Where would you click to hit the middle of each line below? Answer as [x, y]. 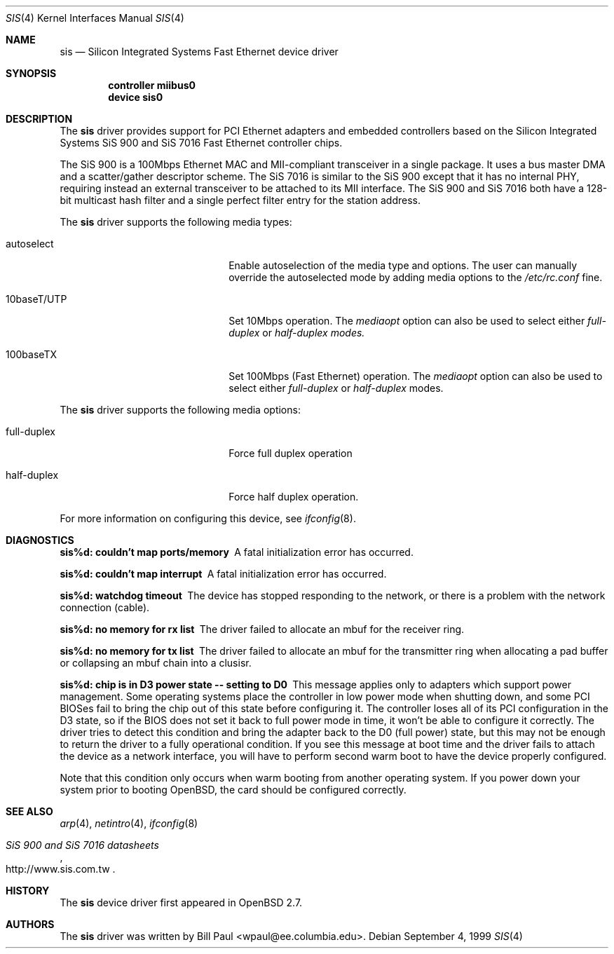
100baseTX [31, 354]
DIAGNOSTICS [40, 540]
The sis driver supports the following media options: [180, 410]
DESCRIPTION [39, 119]
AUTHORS [30, 924]
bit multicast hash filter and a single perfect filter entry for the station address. [240, 200]
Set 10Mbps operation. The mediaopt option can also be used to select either [407, 321]
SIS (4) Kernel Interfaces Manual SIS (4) [95, 18]
